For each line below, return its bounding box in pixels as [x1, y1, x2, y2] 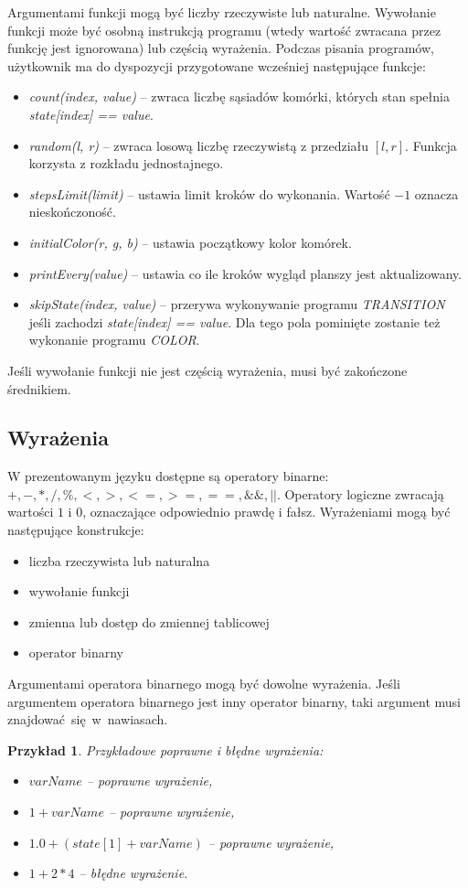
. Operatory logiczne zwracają [276, 484, 444, 503]
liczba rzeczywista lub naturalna [28, 551, 210, 570]
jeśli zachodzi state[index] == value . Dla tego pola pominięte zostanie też [28, 312, 441, 331]
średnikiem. [7, 379, 71, 398]
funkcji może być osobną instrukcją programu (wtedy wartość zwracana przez [7, 20, 441, 39]
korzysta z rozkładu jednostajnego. [28, 154, 224, 173]
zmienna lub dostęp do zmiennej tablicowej [28, 612, 270, 631]
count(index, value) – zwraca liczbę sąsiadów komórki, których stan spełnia [28, 87, 450, 106]
